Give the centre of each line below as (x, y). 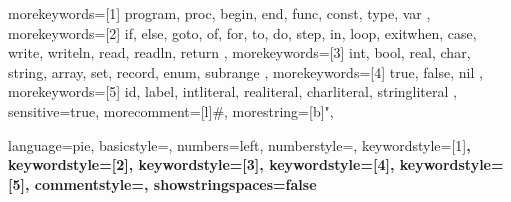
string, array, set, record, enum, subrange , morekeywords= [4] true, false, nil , (245, 71)
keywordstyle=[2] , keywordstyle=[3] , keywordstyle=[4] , (201, 164)
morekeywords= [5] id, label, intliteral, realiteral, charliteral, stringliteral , (232, 91)
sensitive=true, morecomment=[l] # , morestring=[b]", (171, 110)
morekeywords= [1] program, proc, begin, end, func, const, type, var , (219, 13)
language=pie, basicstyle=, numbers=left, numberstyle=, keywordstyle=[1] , (239, 144)
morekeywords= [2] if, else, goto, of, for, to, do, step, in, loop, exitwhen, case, (242, 32)
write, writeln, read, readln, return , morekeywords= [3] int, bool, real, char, (239, 52)
